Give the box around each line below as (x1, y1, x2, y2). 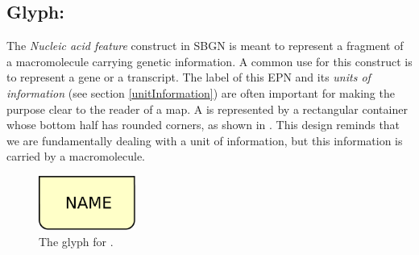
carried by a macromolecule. (6, 148, 145, 165)
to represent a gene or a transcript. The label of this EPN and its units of (6, 69, 371, 86)
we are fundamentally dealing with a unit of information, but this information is (6, 132, 403, 148)
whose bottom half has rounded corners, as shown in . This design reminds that (6, 116, 400, 133)
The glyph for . (39, 232, 114, 249)
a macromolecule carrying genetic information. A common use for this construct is (6, 52, 413, 69)
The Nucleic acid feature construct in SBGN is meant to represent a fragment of (6, 37, 404, 54)
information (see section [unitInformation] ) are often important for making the (6, 84, 395, 101)
